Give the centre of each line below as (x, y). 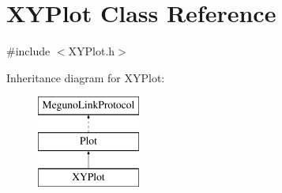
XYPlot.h (92, 51)
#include (28, 51)
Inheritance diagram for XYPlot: (86, 77)
